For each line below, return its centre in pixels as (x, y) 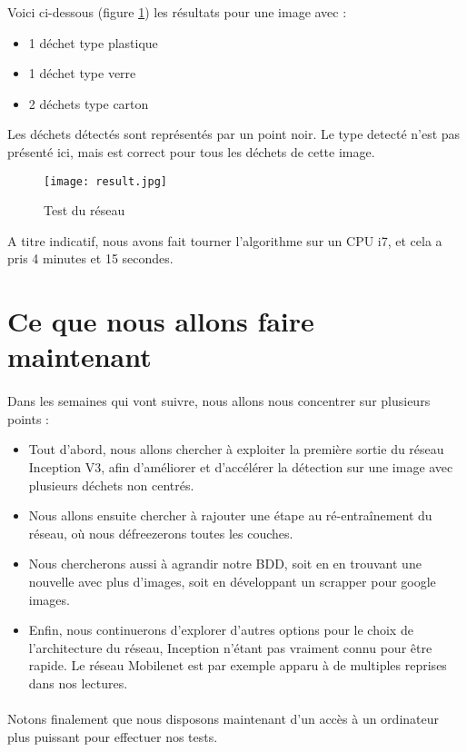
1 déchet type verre (82, 73)
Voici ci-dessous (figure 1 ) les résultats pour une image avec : (177, 12)
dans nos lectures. (78, 683)
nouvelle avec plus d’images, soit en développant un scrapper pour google (232, 581)
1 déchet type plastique (93, 42)
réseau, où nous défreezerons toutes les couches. (161, 533)
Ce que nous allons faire (161, 321)
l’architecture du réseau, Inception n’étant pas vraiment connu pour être (230, 647)
